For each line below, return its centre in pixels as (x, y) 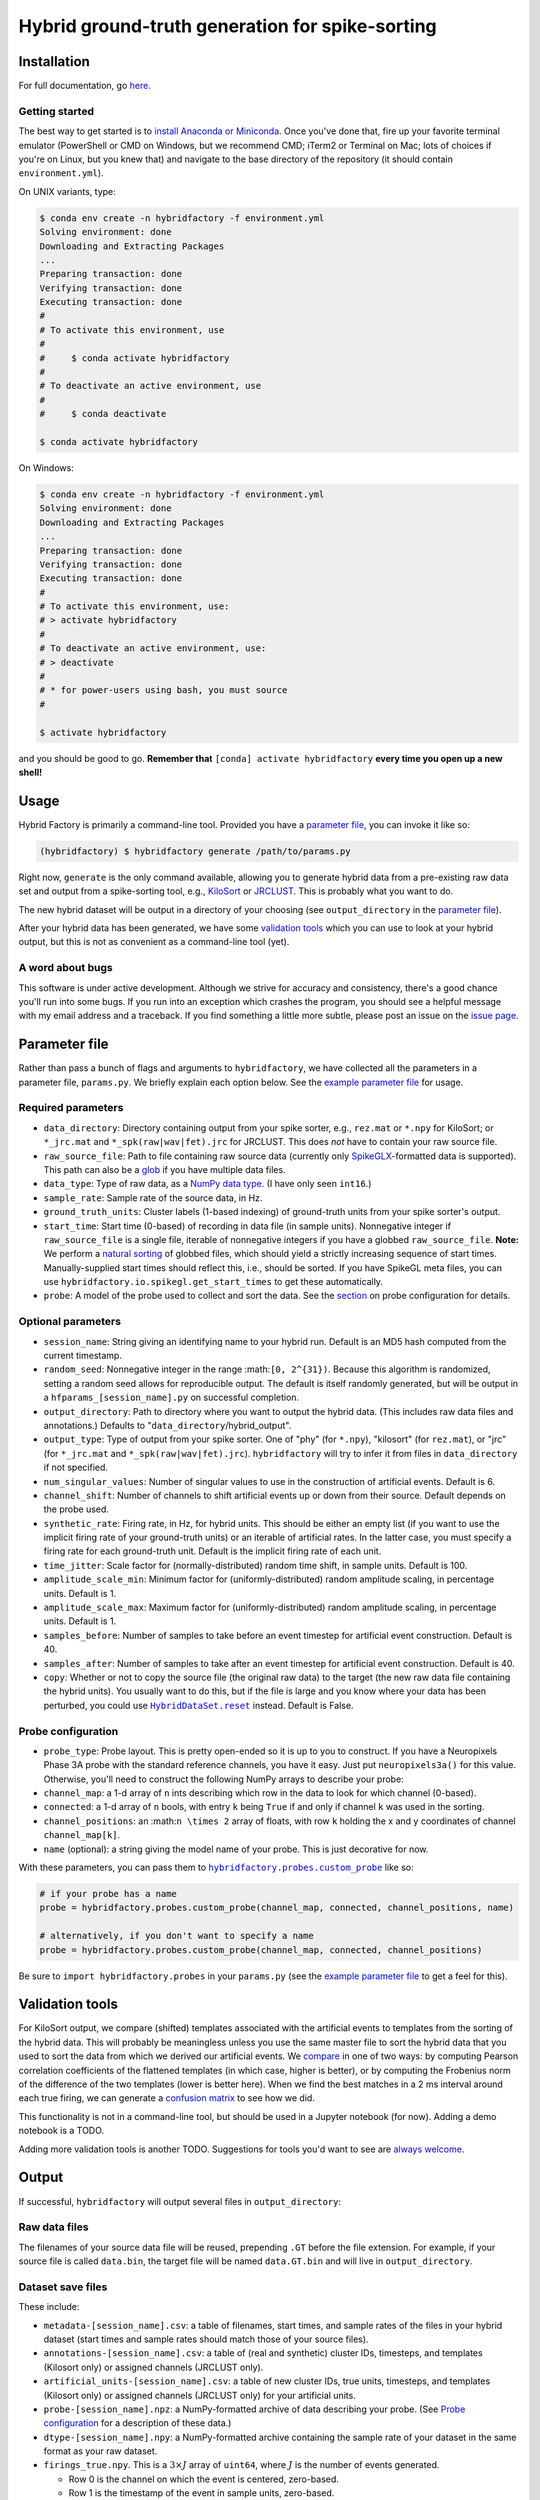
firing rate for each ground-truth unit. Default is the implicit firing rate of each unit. (212, 1551)
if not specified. (76, 1467)
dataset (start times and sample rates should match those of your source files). (206, 2339)
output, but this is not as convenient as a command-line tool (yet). (154, 942)
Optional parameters (70, 1322)
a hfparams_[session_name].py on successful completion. (171, 1397)
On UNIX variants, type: (67, 191)
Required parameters (71, 1108)
